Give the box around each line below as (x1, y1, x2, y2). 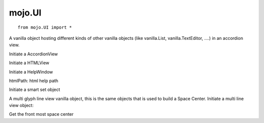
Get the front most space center (9, 111, 74, 117)
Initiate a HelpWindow (9, 69, 53, 75)
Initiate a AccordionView (9, 51, 58, 57)
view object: (9, 103, 34, 108)
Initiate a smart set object (9, 87, 61, 92)
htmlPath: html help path (9, 78, 59, 84)
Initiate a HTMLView (9, 60, 50, 66)
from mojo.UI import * (18, 24, 72, 30)
